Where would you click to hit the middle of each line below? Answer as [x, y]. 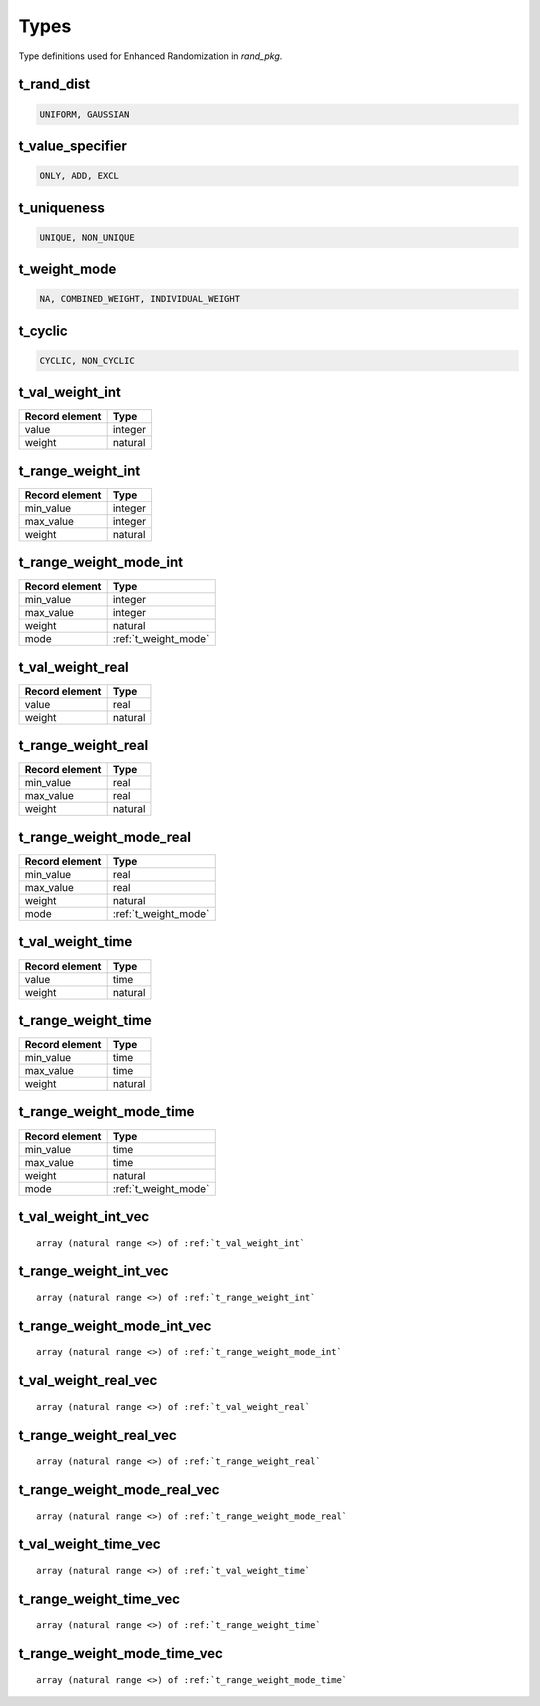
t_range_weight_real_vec [97, 1435]
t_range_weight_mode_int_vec [115, 1325]
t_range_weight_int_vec [93, 1271]
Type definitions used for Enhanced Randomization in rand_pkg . [150, 56]
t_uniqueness [61, 207]
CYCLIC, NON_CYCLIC [87, 360]
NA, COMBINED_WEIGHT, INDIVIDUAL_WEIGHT [139, 299]
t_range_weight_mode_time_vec [121, 1653]
